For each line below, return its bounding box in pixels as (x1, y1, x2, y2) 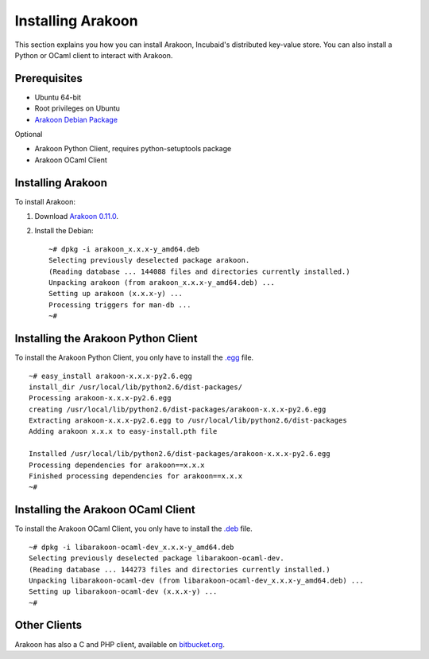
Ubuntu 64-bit (34, 92, 82, 102)
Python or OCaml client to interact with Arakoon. (14, 50, 173, 60)
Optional (14, 130, 43, 139)
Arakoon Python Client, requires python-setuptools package (34, 144, 232, 154)
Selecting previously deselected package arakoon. (48, 255, 250, 265)
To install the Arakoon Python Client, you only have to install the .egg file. (14, 353, 254, 362)
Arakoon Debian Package (34, 115, 118, 124)
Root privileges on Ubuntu (34, 103, 121, 113)
